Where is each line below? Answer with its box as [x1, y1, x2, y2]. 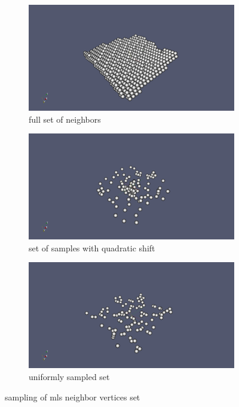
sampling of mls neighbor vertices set [5, 390, 140, 403]
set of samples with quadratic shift [29, 241, 155, 254]
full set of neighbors [29, 113, 101, 125]
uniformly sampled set [29, 370, 110, 383]
